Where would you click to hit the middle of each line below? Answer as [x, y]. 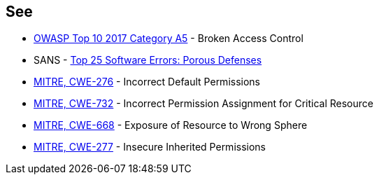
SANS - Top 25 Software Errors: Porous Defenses [148, 60]
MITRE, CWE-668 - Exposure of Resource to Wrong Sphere [171, 125]
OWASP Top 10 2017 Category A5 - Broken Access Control [169, 39]
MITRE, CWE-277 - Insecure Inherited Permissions [150, 147]
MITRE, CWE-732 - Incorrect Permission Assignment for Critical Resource [203, 104]
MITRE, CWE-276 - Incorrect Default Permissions [147, 82]
